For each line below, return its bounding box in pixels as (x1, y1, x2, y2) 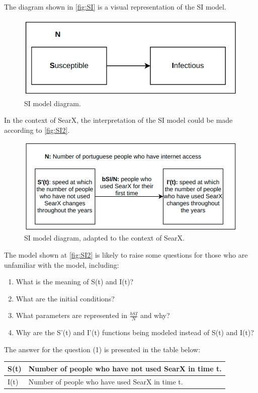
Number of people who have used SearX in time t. (28, 376, 183, 386)
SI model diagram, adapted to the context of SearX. (24, 232, 185, 243)
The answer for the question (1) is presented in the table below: (4, 344, 201, 354)
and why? (140, 310, 170, 321)
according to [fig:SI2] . (4, 124, 70, 135)
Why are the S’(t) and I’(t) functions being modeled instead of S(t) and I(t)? (16, 327, 254, 338)
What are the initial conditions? (16, 293, 115, 303)
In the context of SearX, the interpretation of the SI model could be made (4, 115, 233, 125)
